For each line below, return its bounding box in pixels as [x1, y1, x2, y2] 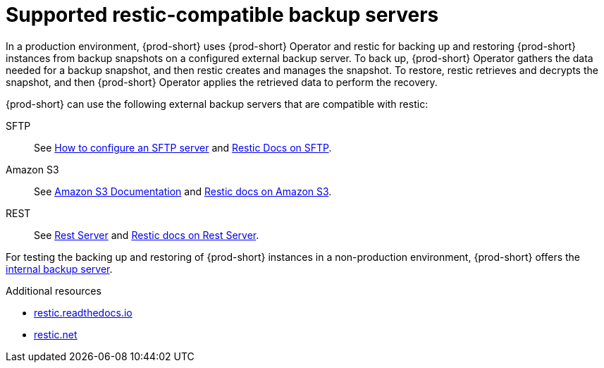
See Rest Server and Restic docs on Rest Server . [34, 228, 259, 241]
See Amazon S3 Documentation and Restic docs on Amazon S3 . [34, 185, 332, 197]
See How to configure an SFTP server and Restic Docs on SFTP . [34, 141, 332, 154]
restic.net [34, 328, 78, 341]
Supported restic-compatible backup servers [6, 3, 439, 27]
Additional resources [6, 284, 101, 297]
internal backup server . [6, 262, 113, 275]
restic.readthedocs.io [34, 306, 132, 319]
